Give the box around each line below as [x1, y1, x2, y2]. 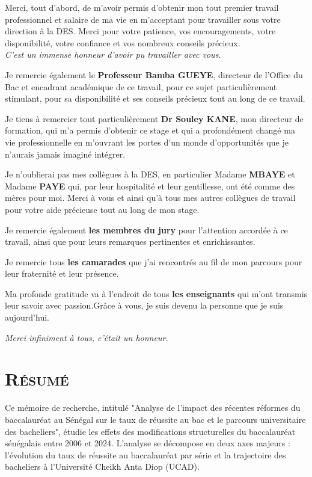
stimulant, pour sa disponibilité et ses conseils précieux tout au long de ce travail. [5, 92, 305, 105]
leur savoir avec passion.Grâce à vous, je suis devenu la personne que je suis [5, 299, 284, 312]
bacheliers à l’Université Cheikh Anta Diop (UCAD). [5, 460, 200, 473]
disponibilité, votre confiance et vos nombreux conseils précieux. [5, 36, 240, 49]
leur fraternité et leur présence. [5, 267, 119, 280]
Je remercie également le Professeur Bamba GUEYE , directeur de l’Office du [5, 68, 303, 81]
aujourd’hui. [5, 311, 49, 324]
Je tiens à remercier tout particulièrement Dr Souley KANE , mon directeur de [5, 112, 304, 125]
